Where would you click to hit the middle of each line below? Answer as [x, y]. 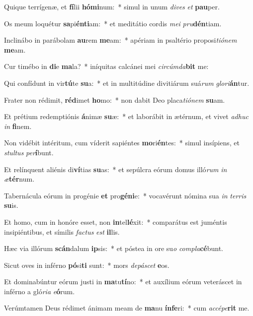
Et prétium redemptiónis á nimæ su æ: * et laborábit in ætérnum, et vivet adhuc [126, 116]
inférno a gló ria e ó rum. [40, 291]
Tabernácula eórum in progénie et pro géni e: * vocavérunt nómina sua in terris [125, 195]
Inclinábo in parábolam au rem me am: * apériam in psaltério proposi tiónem [121, 40]
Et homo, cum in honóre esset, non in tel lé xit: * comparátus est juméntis [116, 221]
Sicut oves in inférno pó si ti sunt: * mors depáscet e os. [87, 265]
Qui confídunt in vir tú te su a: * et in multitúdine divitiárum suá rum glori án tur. [127, 83]
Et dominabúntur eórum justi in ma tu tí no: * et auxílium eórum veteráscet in [123, 282]
